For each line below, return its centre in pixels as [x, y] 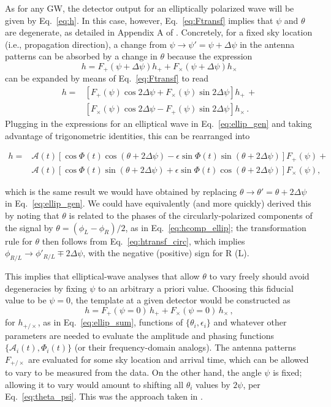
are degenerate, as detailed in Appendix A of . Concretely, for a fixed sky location [159, 32]
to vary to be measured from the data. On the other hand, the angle [133, 372]
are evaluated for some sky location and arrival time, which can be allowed [168, 359]
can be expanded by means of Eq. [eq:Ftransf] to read [107, 78]
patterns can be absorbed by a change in [81, 56]
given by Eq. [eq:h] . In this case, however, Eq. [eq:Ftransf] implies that [139, 20]
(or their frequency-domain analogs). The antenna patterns [185, 347]
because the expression [210, 56]
